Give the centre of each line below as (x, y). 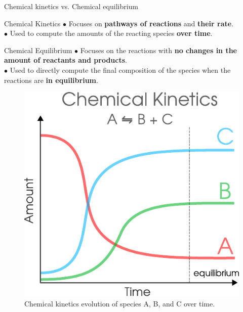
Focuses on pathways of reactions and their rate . (151, 23)
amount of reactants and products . (66, 60)
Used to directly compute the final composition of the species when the (120, 70)
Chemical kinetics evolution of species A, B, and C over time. (120, 303)
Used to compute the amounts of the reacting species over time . (111, 33)
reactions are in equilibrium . (51, 80)
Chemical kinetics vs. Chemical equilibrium (71, 6)
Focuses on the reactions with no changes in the (159, 50)
